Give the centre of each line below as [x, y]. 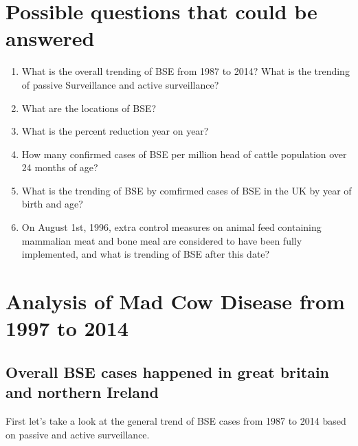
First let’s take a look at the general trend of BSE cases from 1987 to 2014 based [176, 421]
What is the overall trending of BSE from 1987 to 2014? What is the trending [186, 71]
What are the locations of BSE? [89, 108]
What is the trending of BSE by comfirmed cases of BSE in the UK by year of [187, 190]
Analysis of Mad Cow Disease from [175, 301]
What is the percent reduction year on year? [115, 131]
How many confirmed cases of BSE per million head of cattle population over [184, 154]
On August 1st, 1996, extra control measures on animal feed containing [171, 227]
